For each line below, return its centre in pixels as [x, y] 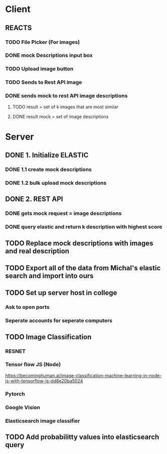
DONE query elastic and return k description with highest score [84, 227]
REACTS [19, 28]
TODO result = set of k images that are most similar [65, 107]
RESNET [16, 351]
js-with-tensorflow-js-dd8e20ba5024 [44, 381]
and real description [37, 251]
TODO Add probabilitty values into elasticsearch [82, 437]
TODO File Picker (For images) [43, 42]
